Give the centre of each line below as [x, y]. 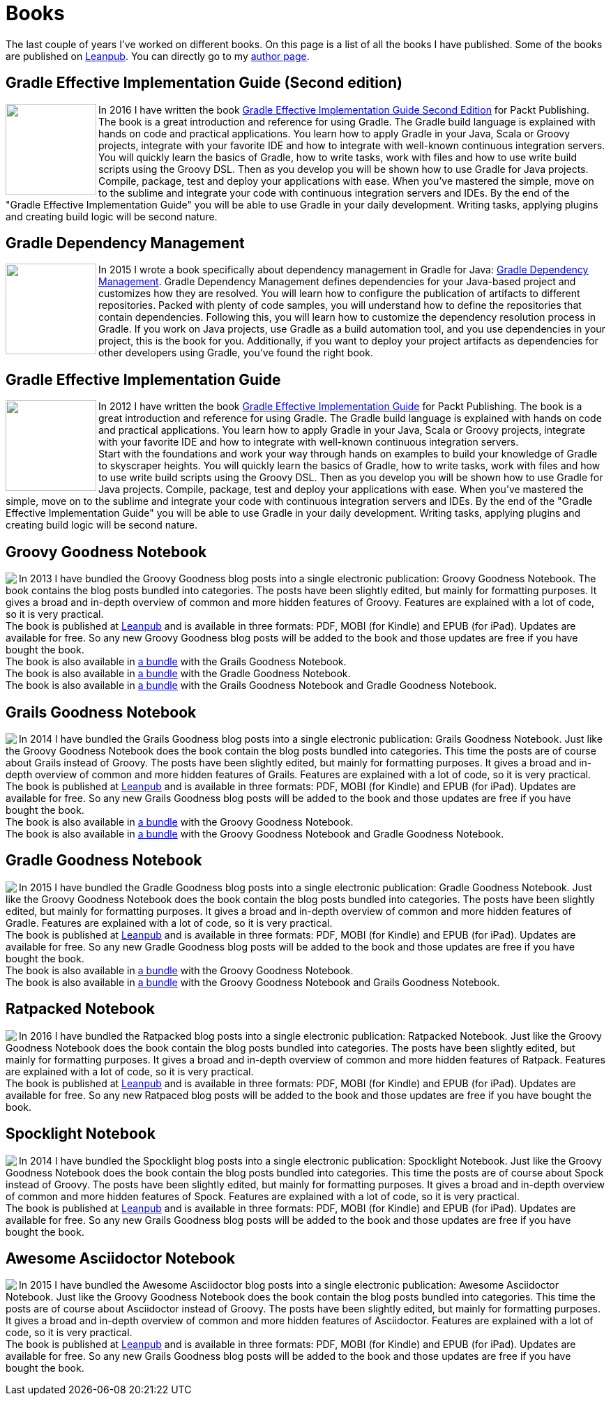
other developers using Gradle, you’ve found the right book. [236, 353]
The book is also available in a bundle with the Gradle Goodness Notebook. [178, 674]
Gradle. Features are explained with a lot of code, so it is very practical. [169, 923]
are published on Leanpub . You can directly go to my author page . [158, 56]
